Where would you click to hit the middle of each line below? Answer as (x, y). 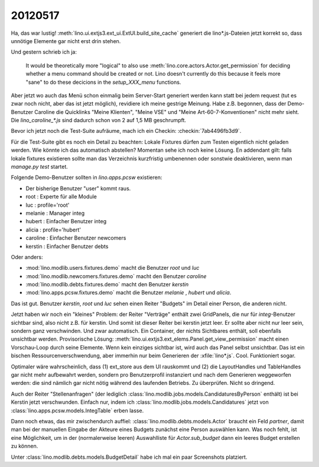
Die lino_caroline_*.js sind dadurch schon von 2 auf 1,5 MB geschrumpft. (98, 120)
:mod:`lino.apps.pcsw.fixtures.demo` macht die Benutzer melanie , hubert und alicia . (128, 293)
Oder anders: (27, 257)
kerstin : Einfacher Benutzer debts (67, 246)
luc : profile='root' (48, 205)
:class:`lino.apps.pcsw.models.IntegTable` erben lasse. (77, 410)
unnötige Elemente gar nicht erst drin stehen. (66, 41)
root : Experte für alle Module (61, 197)
